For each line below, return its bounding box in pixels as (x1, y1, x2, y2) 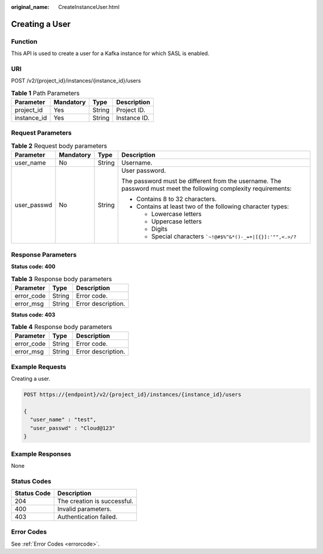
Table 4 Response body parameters (11, 323, 112, 331)
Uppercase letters (151, 217, 202, 226)
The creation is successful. (57, 497, 134, 506)
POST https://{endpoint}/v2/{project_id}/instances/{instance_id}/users (23, 391, 242, 398)
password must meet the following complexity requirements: (121, 184, 292, 193)
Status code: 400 (11, 263, 56, 270)
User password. (121, 166, 166, 175)
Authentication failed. (57, 513, 118, 521)
